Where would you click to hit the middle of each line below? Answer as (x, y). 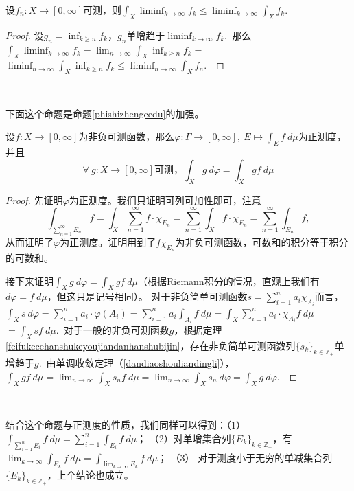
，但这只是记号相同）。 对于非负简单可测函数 (147, 296)
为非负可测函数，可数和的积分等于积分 (262, 241)
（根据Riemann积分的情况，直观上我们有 (229, 281)
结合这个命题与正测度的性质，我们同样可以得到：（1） (126, 425)
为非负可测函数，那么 (127, 136)
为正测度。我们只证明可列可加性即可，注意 (165, 199)
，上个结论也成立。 (90, 474)
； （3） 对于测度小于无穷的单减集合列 (245, 457)
